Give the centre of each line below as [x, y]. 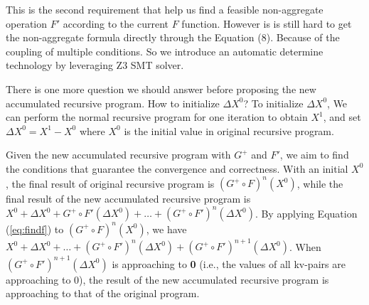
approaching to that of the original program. [103, 293]
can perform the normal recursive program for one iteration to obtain [157, 117]
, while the [320, 183]
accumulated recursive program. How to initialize [113, 103]
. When [305, 246]
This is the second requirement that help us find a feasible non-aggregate [165, 9]
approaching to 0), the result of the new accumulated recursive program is [167, 279]
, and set [342, 117]
